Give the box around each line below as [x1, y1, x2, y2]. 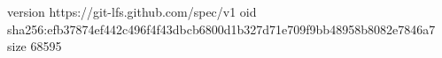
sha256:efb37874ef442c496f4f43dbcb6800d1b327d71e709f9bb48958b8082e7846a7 [7, 19, 436, 38]
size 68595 [7, 37, 62, 55]
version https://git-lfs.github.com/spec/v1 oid [7, 3, 257, 20]
